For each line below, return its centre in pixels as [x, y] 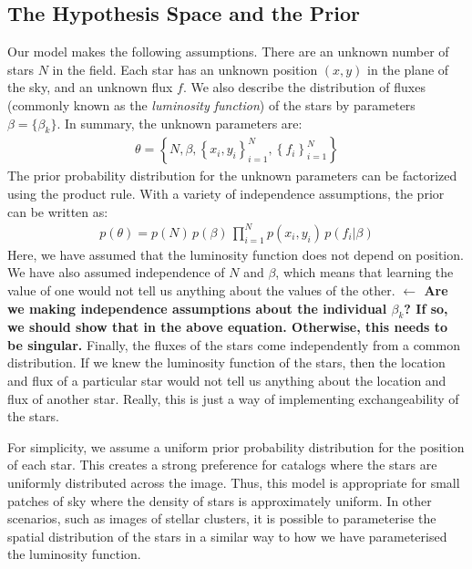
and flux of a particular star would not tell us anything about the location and [227, 381]
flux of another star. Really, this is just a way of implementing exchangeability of [233, 398]
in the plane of [408, 69]
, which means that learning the [364, 272]
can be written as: [58, 211]
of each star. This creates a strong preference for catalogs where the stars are [222, 465]
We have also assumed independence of [116, 272]
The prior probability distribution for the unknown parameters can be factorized [232, 176]
